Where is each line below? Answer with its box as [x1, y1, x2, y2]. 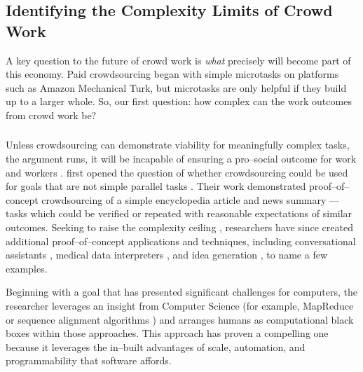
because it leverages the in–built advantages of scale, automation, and [6, 339, 306, 354]
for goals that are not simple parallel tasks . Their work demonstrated [6, 179, 306, 193]
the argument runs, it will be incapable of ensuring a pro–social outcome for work [6, 151, 357, 166]
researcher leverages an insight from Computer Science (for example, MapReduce [6, 298, 354, 313]
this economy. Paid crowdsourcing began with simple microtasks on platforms [6, 67, 339, 81]
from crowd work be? [6, 107, 97, 122]
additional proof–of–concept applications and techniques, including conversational [6, 233, 356, 248]
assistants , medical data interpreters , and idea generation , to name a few [6, 247, 328, 262]
